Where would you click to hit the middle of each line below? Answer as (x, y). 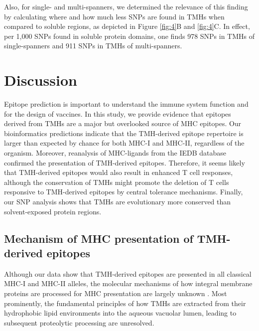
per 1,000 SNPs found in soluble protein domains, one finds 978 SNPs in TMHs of (129, 36)
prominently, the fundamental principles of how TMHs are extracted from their (125, 303)
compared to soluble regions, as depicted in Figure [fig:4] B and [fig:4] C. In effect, (127, 26)
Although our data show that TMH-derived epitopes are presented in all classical (128, 273)
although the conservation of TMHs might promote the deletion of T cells (117, 182)
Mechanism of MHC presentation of (99, 238)
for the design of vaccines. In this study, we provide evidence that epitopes (118, 113)
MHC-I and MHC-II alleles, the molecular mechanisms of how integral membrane (128, 283)
